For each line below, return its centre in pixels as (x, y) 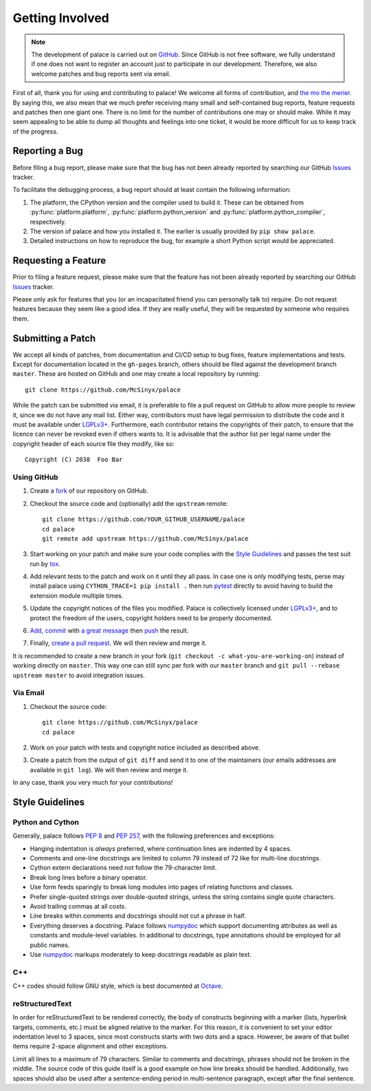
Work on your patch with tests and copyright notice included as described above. (145, 748)
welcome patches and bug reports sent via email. (101, 74)
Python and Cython (46, 822)
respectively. (48, 222)
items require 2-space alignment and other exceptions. (90, 1046)
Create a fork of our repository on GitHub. (89, 491)
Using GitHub (35, 477)
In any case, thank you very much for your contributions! (93, 783)
